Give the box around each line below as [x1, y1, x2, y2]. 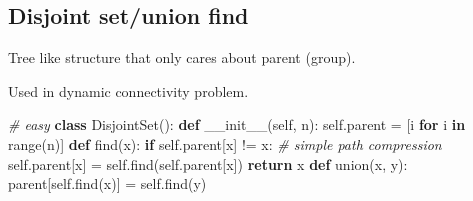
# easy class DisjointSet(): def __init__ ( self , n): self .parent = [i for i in [8, 114, 466, 135]
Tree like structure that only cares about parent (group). [8, 47, 356, 68]
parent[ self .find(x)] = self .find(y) [8, 173, 207, 194]
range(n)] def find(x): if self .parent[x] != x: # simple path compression [8, 133, 442, 154]
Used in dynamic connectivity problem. [8, 80, 249, 101]
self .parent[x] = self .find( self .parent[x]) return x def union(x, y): [8, 153, 408, 174]
